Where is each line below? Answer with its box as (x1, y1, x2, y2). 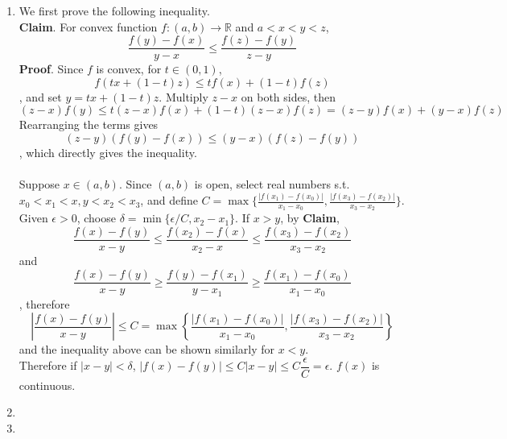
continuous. (19, 376, 76, 393)
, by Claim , (280, 209, 340, 226)
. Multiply (159, 88, 208, 105)
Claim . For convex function (19, 18, 158, 35)
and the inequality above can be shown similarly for (19, 341, 274, 358)
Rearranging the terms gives (19, 116, 159, 133)
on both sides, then (241, 88, 336, 105)
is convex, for (96, 60, 162, 77)
